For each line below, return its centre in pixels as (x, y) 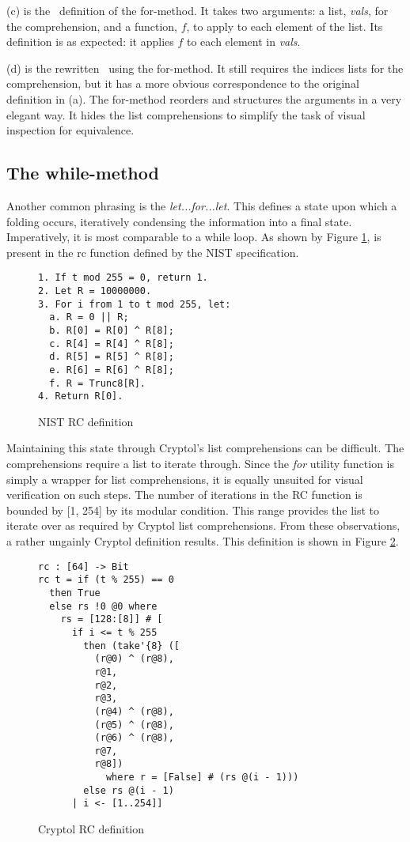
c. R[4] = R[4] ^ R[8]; (112, 344)
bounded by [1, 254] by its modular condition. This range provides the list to (193, 510)
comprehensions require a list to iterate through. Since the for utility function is (201, 464)
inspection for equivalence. (70, 130)
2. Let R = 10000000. (95, 291)
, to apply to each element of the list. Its (285, 26)
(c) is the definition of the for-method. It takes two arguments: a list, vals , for (197, 10)
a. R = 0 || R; (89, 317)
